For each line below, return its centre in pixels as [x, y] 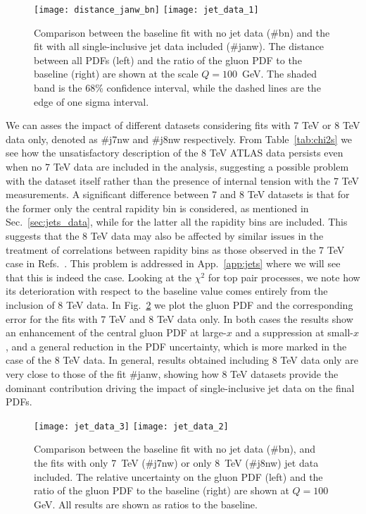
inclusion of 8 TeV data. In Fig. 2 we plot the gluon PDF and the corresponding [179, 304]
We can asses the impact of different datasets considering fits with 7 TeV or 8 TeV [183, 125]
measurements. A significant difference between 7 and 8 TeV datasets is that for [178, 194]
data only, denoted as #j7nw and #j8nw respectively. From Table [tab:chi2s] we [179, 139]
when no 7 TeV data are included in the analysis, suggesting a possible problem [177, 166]
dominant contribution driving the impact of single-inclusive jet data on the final [180, 387]
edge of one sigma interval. [91, 101]
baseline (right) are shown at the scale [116, 74]
